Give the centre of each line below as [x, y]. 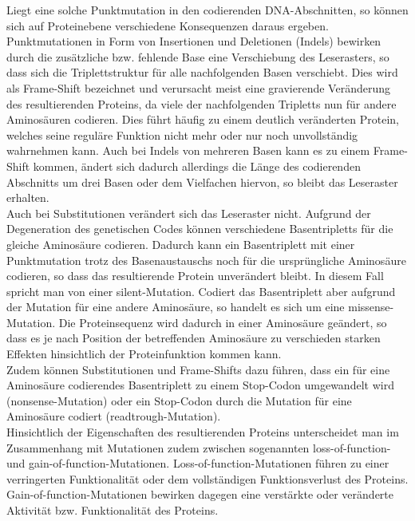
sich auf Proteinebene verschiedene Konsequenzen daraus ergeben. [168, 25]
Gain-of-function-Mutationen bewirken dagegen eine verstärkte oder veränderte [200, 494]
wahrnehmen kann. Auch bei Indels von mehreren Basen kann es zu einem [188, 150]
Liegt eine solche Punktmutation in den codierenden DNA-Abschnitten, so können [207, 10]
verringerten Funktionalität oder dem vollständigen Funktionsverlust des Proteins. [207, 478]
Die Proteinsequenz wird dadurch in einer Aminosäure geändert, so [223, 322]
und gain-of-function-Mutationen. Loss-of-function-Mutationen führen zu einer [198, 463]
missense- [371, 307]
